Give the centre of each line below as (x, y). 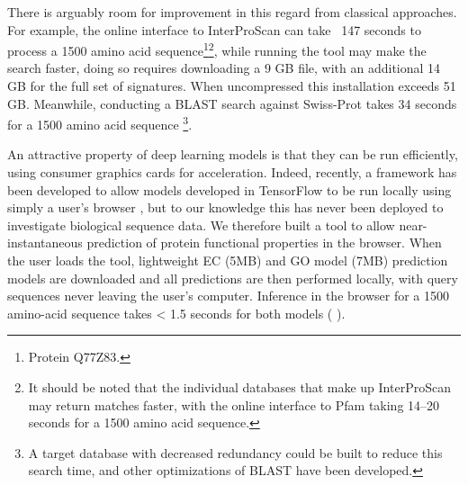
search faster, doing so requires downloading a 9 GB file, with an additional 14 (224, 68)
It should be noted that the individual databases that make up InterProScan (239, 387)
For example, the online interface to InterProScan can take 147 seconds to (214, 29)
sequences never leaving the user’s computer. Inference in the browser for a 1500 (228, 296)
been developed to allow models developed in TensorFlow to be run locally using (229, 189)
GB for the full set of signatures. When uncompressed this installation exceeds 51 (232, 86)
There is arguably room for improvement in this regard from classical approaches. (232, 12)
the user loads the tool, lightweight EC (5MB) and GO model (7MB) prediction (228, 260)
